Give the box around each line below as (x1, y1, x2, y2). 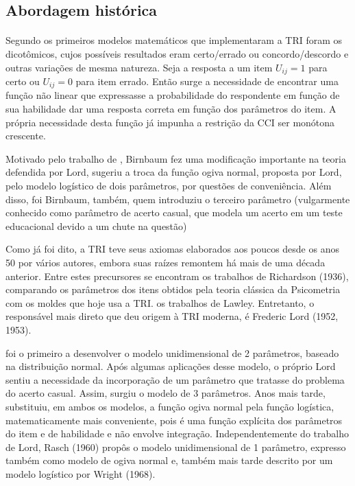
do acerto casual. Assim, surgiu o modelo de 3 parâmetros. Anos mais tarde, (5, 386, 326, 400)
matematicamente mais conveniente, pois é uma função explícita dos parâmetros (5, 413, 343, 427)
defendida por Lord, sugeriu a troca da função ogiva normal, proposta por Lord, (5, 165, 342, 179)
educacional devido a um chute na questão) (5, 218, 187, 233)
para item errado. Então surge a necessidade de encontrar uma (75, 74, 339, 89)
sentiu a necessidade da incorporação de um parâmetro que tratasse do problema (5, 372, 345, 386)
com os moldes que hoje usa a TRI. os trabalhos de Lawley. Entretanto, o (5, 295, 315, 310)
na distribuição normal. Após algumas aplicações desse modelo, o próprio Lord (5, 359, 336, 373)
